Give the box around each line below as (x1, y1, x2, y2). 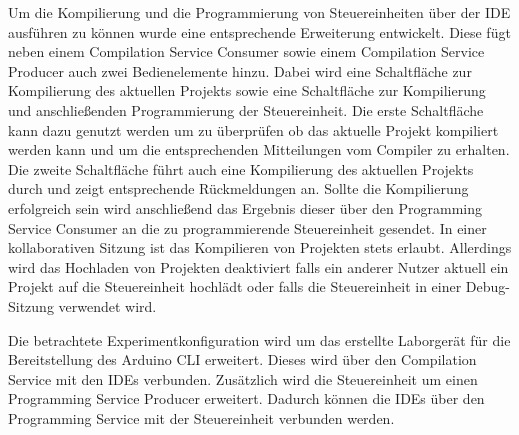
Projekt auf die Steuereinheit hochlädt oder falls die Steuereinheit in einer (8, 276, 462, 297)
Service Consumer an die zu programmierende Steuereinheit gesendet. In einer (8, 217, 487, 238)
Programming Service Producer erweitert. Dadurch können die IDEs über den (8, 388, 485, 409)
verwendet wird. (58, 295, 157, 316)
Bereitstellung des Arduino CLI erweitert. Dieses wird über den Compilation (8, 349, 477, 370)
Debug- (465, 276, 510, 297)
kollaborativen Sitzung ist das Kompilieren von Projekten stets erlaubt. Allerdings (8, 237, 512, 258)
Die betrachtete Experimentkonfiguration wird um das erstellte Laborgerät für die (8, 329, 511, 350)
